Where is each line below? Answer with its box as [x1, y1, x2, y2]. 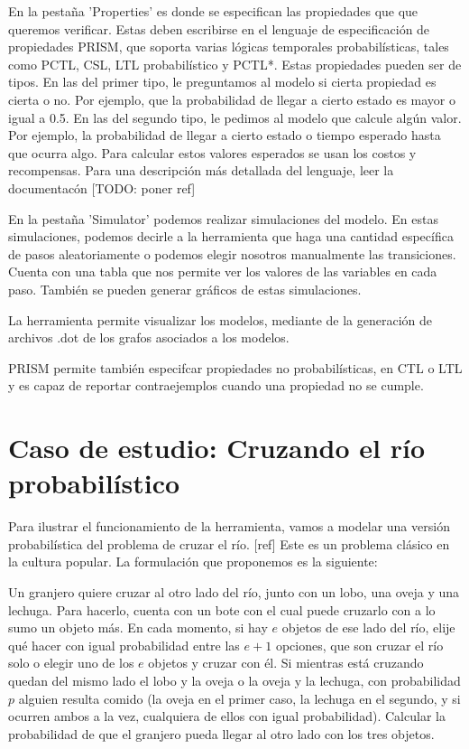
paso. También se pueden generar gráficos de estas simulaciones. [8, 279, 362, 298]
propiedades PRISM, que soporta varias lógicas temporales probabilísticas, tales [8, 37, 449, 56]
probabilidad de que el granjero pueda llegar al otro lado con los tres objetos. [8, 724, 435, 743]
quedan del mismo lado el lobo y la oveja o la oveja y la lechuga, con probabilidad [8, 670, 461, 689]
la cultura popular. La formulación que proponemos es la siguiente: [8, 552, 378, 571]
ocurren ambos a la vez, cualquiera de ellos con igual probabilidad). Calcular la [8, 707, 446, 726]
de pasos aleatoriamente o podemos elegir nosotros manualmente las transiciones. [8, 244, 456, 263]
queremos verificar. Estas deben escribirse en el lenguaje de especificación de [8, 19, 430, 38]
